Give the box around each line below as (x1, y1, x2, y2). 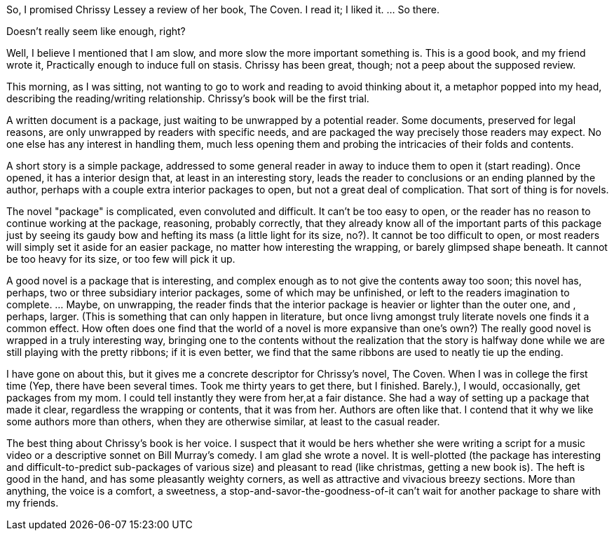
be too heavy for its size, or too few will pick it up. (6, 253, 236, 265)
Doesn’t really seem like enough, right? (6, 25, 186, 37)
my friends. (6, 497, 59, 509)
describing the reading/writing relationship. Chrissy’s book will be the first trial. (6, 92, 369, 104)
